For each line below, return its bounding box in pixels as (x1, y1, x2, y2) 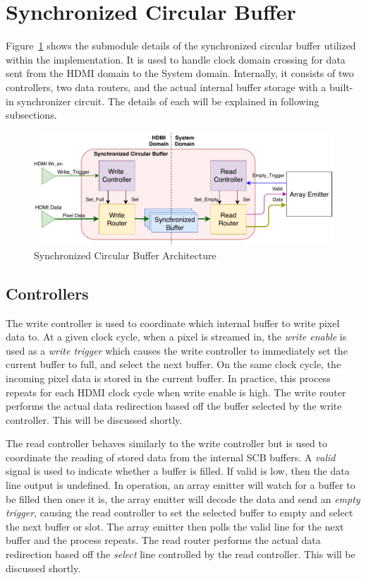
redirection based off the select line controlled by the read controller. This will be (6, 547, 355, 562)
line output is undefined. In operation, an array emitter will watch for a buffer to (6, 478, 355, 492)
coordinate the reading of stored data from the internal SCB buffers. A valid (6, 449, 336, 464)
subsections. (6, 107, 57, 122)
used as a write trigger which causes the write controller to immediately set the (6, 343, 348, 357)
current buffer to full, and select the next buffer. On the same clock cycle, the (6, 357, 341, 372)
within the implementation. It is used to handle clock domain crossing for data (6, 52, 346, 66)
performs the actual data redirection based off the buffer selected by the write (6, 398, 342, 413)
